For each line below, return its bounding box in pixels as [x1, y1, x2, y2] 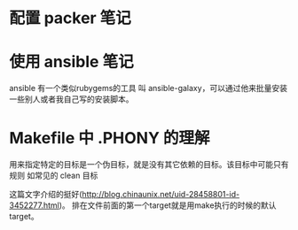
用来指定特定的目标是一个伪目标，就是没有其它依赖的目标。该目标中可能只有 [9, 159, 289, 170]
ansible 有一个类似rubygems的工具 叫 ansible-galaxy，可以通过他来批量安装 [9, 83, 288, 94]
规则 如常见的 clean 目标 [9, 170, 98, 181]
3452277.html [9, 200, 59, 211]
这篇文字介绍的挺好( [9, 189, 82, 200]
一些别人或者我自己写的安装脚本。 [9, 94, 134, 104]
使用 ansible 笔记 [9, 52, 135, 72]
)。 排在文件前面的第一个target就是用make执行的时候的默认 [59, 200, 277, 211]
